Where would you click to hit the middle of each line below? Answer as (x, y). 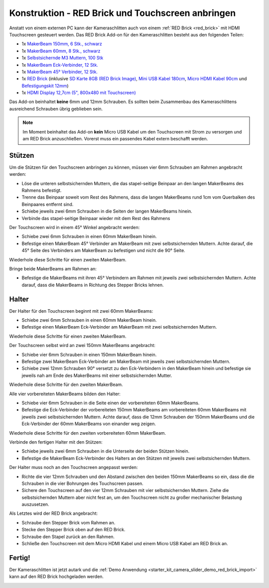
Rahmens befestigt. (42, 190)
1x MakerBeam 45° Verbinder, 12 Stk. (60, 72)
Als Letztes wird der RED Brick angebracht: (54, 513)
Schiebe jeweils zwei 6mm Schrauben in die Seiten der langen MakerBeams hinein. (107, 211)
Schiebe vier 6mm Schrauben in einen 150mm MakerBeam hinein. (89, 354)
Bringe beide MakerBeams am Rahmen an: (53, 269)
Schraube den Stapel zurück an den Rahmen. (68, 536)
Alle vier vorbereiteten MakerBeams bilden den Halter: (65, 394)
